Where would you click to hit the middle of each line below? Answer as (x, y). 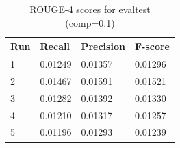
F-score (152, 46)
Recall (55, 46)
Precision (103, 46)
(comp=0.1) (90, 22)
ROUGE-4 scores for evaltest (90, 9)
